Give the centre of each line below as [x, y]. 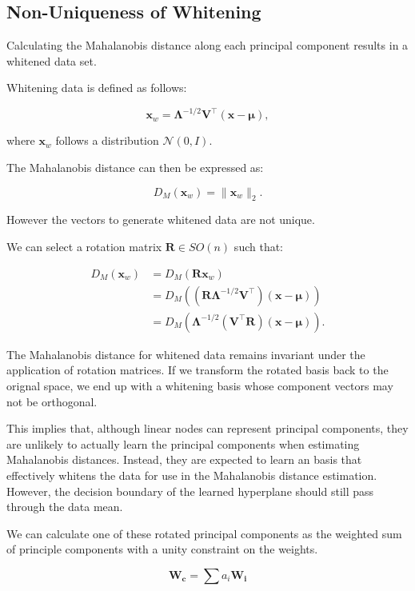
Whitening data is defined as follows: [97, 88]
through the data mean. [65, 507]
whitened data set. [52, 60]
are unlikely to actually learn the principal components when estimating [183, 443]
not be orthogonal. [52, 401]
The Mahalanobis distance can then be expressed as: [135, 168]
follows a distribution [107, 140]
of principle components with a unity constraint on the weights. [162, 549]
